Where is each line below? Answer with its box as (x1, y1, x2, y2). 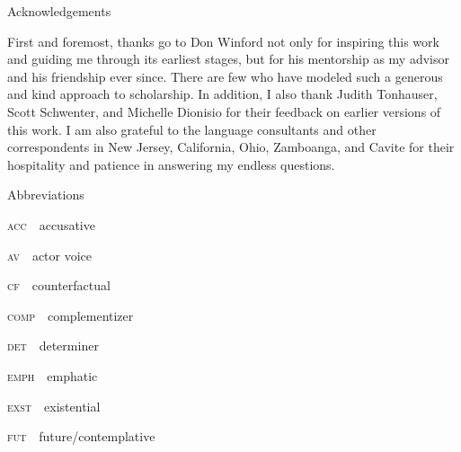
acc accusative (7, 215, 95, 234)
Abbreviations (7, 185, 84, 204)
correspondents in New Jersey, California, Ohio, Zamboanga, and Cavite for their (7, 137, 455, 156)
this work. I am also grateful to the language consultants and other (7, 120, 377, 138)
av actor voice (7, 245, 93, 264)
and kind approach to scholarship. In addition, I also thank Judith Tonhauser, (7, 84, 438, 103)
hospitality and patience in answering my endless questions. (7, 155, 335, 173)
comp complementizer (7, 306, 134, 324)
